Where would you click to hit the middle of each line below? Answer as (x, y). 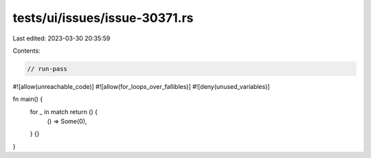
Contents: (26, 51)
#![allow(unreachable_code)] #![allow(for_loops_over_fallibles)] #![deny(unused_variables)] (142, 86)
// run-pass (47, 69)
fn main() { (28, 99)
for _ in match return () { (64, 111)
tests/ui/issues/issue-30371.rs (103, 18)
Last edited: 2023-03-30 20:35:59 (61, 38)
